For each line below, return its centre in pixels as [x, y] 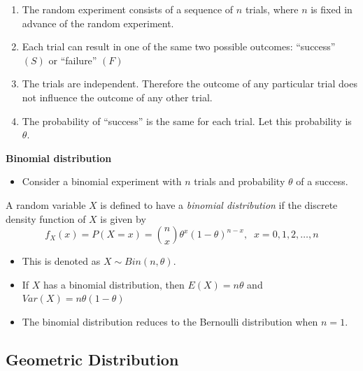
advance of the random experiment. [98, 23]
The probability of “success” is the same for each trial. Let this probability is [187, 121]
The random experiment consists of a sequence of [128, 9]
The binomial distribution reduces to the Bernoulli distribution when [170, 321]
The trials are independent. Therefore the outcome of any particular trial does [190, 83]
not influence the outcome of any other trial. [117, 97]
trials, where [272, 9]
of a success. [322, 181]
